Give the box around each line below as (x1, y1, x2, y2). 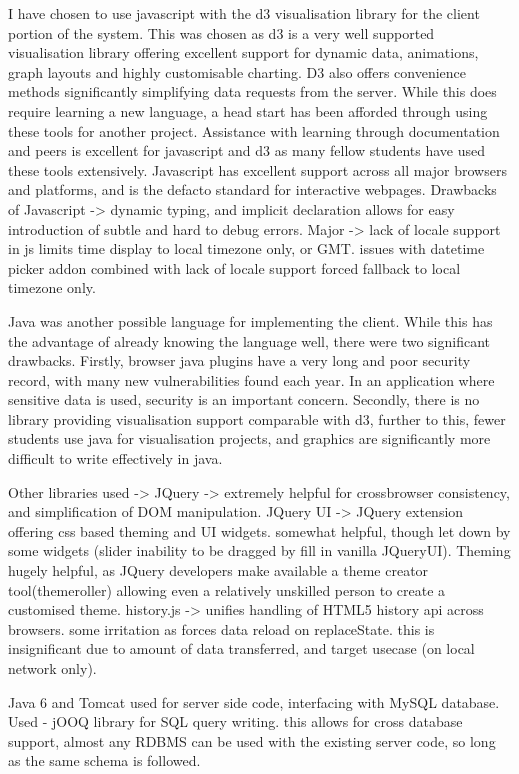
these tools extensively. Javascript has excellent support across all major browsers (8, 159, 507, 180)
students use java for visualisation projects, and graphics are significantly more (8, 428, 491, 449)
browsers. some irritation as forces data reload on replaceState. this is (8, 618, 435, 639)
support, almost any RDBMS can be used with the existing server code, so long (8, 730, 496, 751)
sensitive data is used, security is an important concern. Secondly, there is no (8, 389, 480, 410)
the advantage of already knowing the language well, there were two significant (8, 330, 491, 351)
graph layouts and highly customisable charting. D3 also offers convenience (8, 61, 467, 82)
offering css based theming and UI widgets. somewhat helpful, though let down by (8, 520, 511, 541)
